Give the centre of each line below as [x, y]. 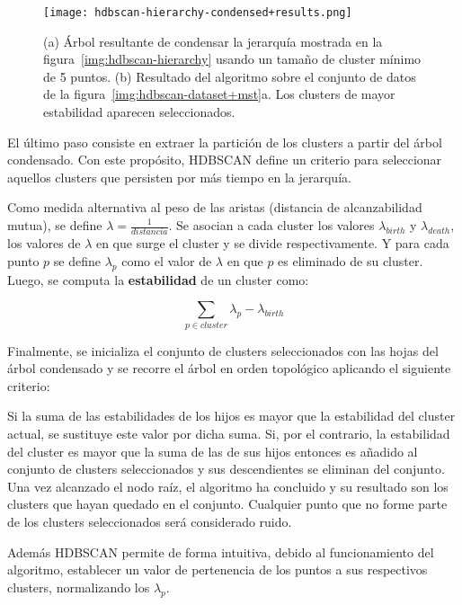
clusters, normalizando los [79, 587]
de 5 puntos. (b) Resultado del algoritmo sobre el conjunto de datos [230, 76]
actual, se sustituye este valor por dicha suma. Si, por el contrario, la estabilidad [229, 433]
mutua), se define [55, 225]
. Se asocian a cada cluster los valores [271, 225]
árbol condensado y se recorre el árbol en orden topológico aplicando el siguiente [229, 368]
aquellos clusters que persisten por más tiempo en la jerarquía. [179, 177]
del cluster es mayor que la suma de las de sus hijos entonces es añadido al [213, 451]
